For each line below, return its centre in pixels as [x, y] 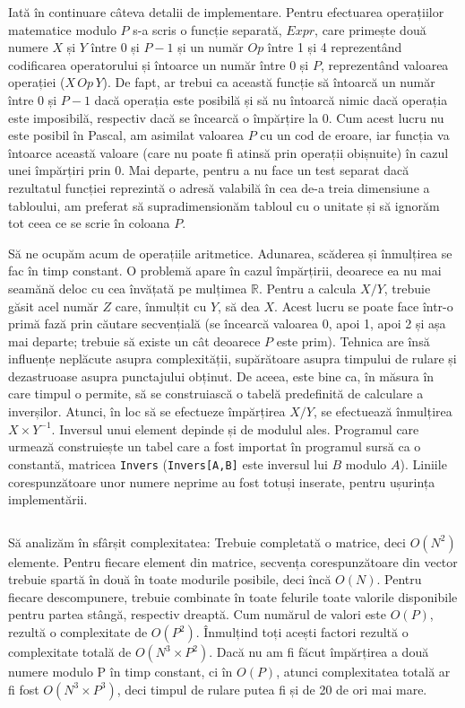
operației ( [37, 82]
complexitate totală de [70, 652]
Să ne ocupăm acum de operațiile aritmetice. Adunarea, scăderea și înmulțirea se [230, 253]
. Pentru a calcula [308, 288]
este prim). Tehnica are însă [353, 341]
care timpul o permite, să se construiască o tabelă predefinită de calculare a [216, 393]
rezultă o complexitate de [78, 632]
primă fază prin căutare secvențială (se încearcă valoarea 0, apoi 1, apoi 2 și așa [227, 323]
